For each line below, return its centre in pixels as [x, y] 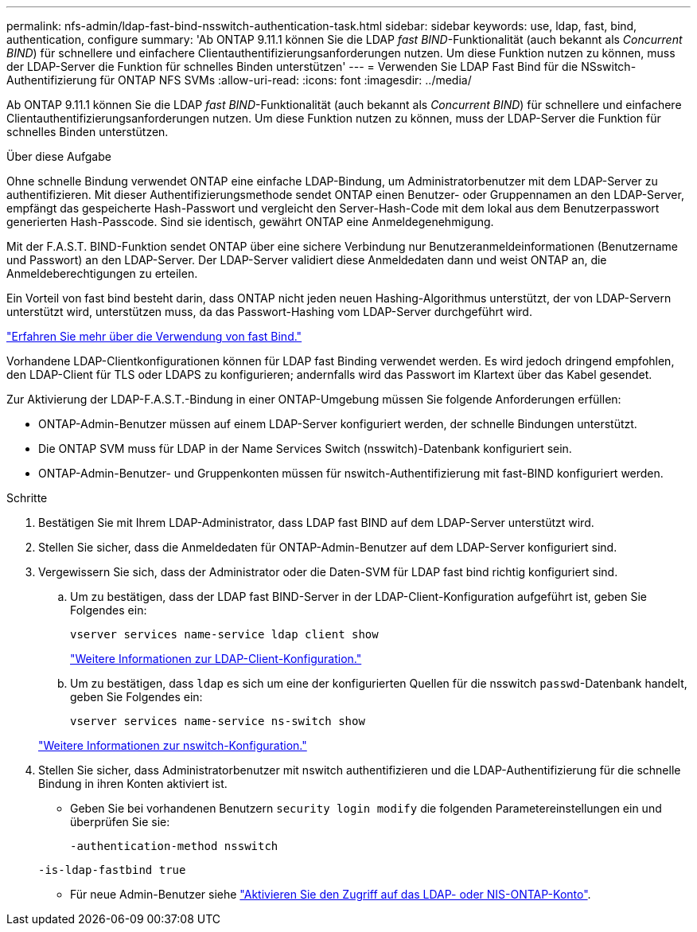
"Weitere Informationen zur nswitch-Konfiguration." [173, 745]
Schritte [27, 498]
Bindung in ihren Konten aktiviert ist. [133, 784]
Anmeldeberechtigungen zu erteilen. [102, 273]
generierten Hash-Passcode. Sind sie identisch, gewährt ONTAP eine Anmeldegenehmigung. [250, 222]
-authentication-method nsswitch [174, 846]
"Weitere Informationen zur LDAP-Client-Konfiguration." [216, 659]
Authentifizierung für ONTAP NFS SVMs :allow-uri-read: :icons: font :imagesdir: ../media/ [239, 80]
